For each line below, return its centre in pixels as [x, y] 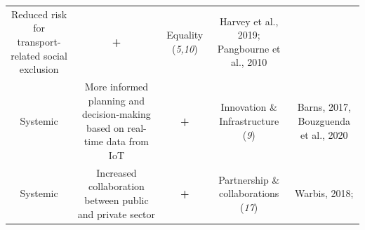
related [26, 55]
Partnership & [249, 179]
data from [128, 141]
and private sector [117, 214]
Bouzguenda [324, 120]
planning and [117, 100]
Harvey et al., [249, 21]
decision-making [117, 114]
